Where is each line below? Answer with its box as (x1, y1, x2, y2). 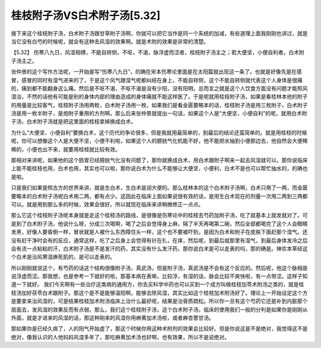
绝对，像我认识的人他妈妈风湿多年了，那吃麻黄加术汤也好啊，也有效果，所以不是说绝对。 (11, 333, 230, 340)
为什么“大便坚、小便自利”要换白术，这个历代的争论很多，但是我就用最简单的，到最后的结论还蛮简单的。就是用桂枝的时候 (11, 128, 307, 136)
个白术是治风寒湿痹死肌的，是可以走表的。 (11, 253, 115, 261)
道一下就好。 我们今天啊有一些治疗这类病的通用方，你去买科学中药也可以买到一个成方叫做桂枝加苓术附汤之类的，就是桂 (11, 281, 304, 288)
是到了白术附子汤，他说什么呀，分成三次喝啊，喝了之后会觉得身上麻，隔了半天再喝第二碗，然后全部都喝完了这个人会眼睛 (11, 220, 308, 227)
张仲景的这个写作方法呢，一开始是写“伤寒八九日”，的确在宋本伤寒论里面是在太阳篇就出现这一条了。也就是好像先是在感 (11, 68, 303, 76)
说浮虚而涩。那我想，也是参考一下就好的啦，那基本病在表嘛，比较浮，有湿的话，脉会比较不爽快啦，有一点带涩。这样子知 (11, 272, 308, 280)
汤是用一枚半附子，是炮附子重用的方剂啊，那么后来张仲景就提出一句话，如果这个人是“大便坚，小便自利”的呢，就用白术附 (11, 110, 307, 117)
